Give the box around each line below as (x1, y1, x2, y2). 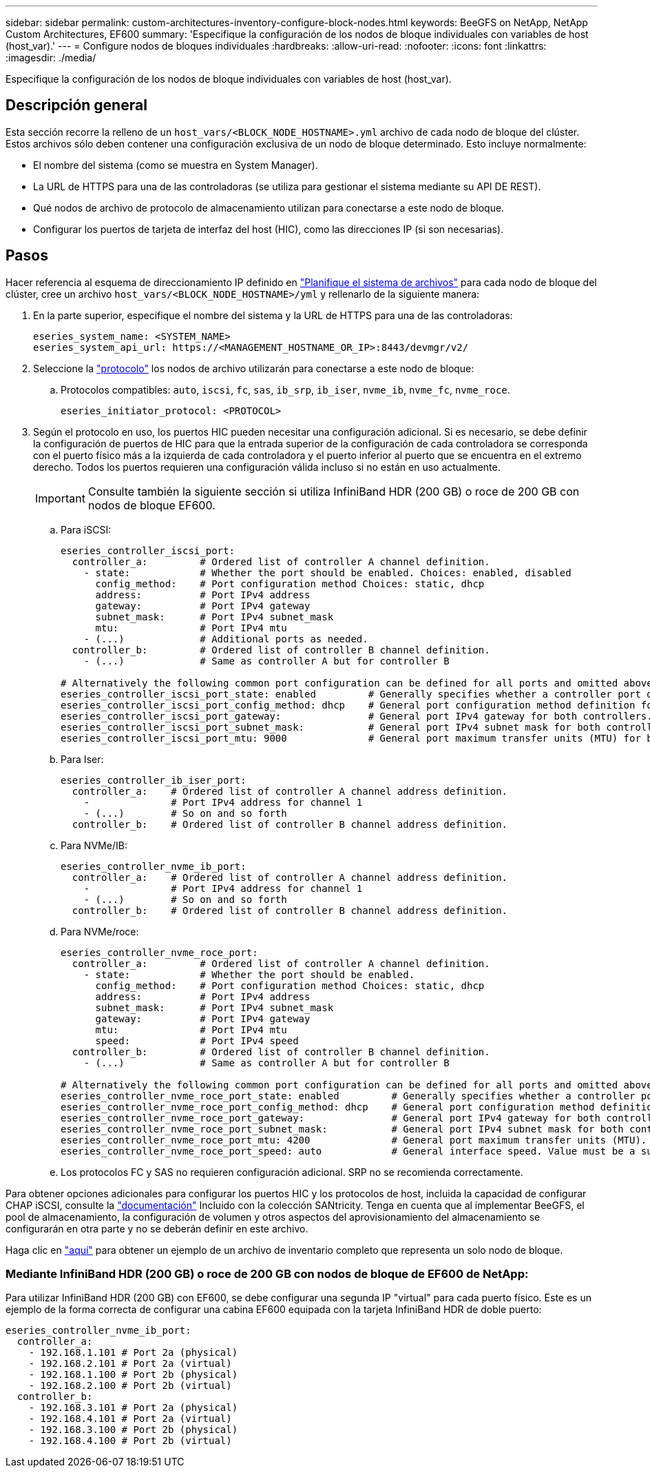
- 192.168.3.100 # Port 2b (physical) (28, 1424, 238, 1436)
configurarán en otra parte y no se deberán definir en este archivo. (6, 1222, 308, 1235)
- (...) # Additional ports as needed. (83, 633, 368, 644)
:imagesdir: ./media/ (6, 52, 96, 63)
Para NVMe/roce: (61, 925, 139, 937)
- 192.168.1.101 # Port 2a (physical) (28, 1347, 238, 1359)
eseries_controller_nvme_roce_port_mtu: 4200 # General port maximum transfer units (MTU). (61, 1134, 647, 1146)
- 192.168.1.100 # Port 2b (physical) (28, 1369, 238, 1381)
